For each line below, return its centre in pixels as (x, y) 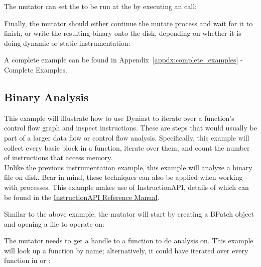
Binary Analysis (46, 96)
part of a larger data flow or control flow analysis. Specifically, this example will (127, 137)
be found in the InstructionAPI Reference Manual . (82, 197)
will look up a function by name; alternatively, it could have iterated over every (126, 250)
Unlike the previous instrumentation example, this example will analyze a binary (128, 167)
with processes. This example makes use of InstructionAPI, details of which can (126, 187)
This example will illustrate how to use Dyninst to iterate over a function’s (119, 118)
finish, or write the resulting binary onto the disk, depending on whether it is (123, 33)
